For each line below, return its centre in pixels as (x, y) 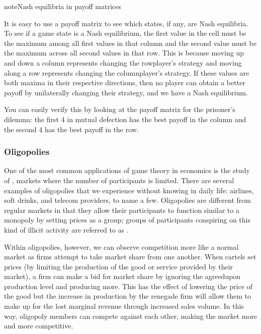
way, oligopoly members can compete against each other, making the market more (131, 316)
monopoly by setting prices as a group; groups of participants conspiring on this (127, 220)
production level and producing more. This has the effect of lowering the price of (128, 286)
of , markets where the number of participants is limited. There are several (119, 180)
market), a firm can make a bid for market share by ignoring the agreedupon (122, 276)
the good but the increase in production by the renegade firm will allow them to (128, 296)
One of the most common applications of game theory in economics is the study (127, 170)
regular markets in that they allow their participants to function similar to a (122, 210)
